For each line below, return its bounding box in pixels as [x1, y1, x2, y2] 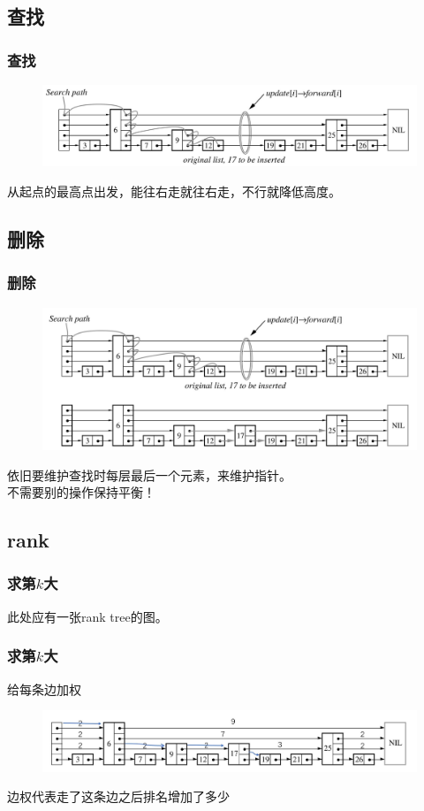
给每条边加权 [7, 679, 81, 698]
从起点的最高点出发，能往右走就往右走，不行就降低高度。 [7, 181, 341, 200]
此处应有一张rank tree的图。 [7, 607, 168, 625]
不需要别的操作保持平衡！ [7, 483, 155, 501]
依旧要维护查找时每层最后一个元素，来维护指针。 [7, 465, 291, 484]
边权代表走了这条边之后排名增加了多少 [7, 787, 230, 806]
